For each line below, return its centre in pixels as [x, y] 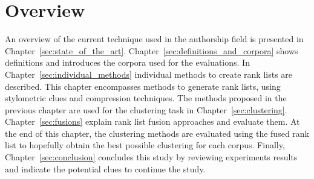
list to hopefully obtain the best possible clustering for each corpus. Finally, [145, 145]
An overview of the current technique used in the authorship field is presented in [154, 39]
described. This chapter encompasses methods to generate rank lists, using [143, 86]
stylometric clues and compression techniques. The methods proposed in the [146, 98]
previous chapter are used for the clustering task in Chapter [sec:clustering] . [146, 109]
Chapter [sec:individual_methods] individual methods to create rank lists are [149, 74]
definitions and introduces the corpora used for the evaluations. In [127, 62]
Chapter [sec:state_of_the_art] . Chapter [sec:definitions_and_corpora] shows [152, 50]
